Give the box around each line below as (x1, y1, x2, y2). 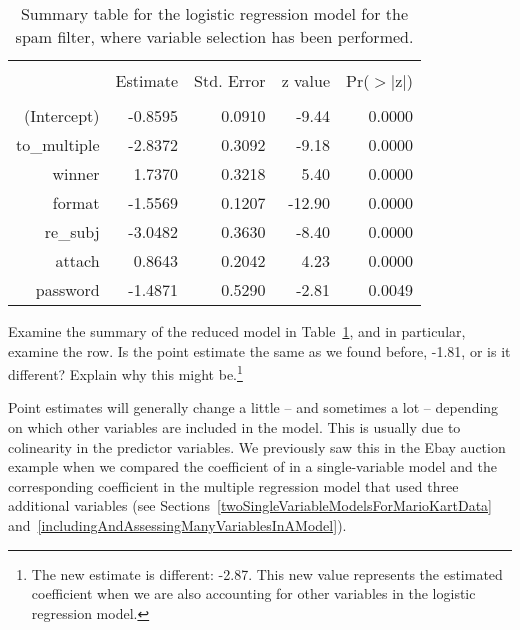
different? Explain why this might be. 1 (8, 361, 243, 384)
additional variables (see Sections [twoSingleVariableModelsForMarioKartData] (8, 495, 492, 516)
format (52, 191, 100, 214)
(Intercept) (23, 104, 100, 127)
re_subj (44, 220, 100, 243)
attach (55, 249, 100, 272)
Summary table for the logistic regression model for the (20, 2, 409, 25)
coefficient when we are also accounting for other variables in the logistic (31, 583, 476, 604)
